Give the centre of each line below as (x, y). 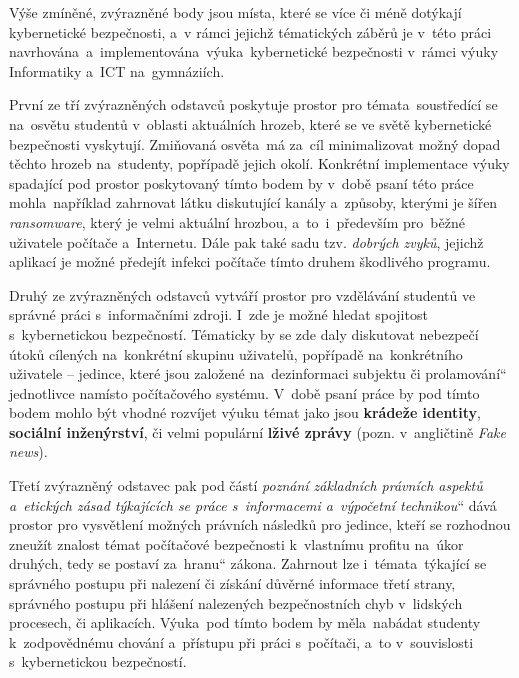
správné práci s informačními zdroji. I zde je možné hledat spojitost (218, 314)
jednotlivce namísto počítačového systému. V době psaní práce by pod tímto (244, 392)
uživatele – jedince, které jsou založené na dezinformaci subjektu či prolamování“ (258, 373)
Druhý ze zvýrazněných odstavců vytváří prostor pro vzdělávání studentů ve (242, 294)
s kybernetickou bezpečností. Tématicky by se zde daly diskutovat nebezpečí (244, 333)
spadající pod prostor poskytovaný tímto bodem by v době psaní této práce (241, 182)
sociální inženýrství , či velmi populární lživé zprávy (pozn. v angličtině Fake (257, 431)
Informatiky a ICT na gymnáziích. (117, 70)
